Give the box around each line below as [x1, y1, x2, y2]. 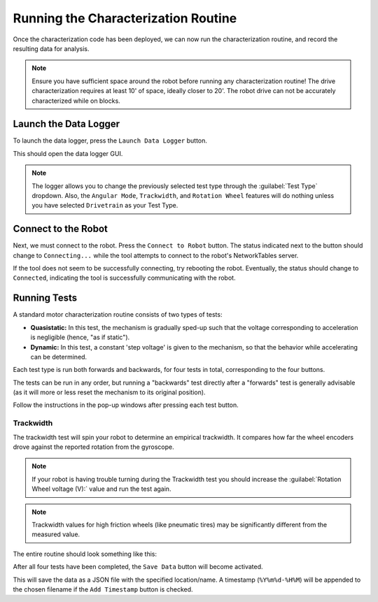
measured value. [31, 530, 80, 538]
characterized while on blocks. [31, 96, 120, 105]
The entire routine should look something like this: [13, 550, 157, 558]
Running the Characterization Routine [13, 10, 237, 26]
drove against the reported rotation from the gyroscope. [13, 443, 174, 451]
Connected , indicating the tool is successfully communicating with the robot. [13, 273, 236, 282]
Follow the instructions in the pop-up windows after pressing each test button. [13, 401, 239, 409]
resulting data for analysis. [13, 44, 90, 52]
